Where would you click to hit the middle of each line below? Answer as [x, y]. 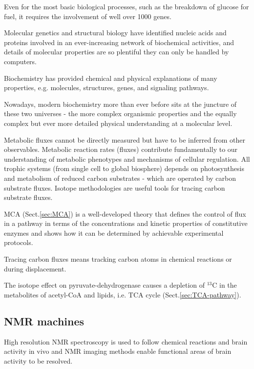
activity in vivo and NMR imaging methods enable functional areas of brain [118, 351]
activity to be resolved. [38, 360]
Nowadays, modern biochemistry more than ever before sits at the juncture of [120, 104]
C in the [224, 285]
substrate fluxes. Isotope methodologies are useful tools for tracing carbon [115, 187]
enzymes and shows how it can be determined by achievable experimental [114, 233]
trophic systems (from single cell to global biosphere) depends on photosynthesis [124, 168]
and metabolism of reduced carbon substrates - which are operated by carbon [120, 178]
